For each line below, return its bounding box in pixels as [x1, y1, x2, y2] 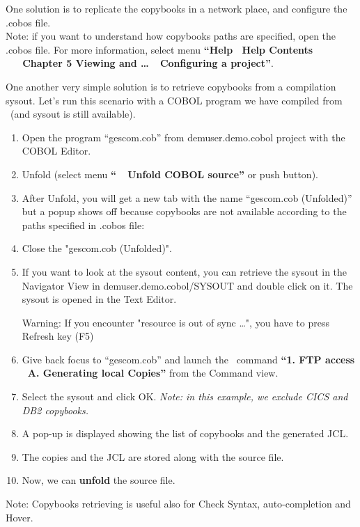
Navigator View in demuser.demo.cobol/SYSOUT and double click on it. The [22, 278, 353, 292]
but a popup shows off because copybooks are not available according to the [22, 204, 347, 219]
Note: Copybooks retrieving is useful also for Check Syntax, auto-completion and [6, 496, 351, 511]
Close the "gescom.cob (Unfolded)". [22, 241, 172, 255]
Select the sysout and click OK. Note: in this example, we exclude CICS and [22, 389, 348, 404]
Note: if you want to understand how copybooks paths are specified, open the [6, 29, 336, 43]
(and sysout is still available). [10, 107, 136, 121]
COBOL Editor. [22, 143, 91, 158]
